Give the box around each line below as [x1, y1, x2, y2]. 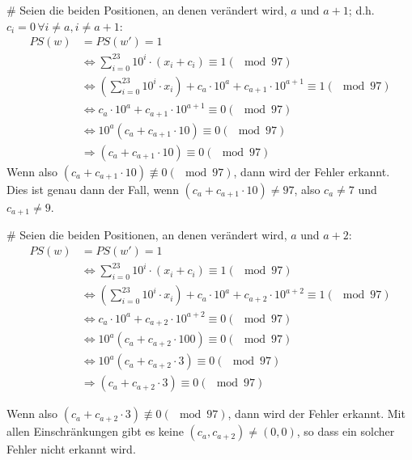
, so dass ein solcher [296, 423, 395, 440]
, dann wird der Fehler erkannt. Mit [227, 405, 406, 422]
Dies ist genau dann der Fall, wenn [6, 180, 179, 197]
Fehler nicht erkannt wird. [6, 441, 136, 458]
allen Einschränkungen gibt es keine [6, 423, 184, 440]
